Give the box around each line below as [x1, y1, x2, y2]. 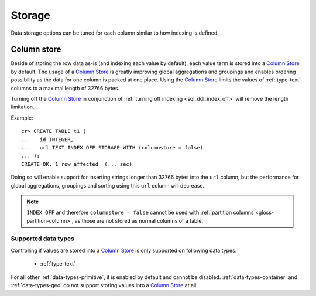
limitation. [11, 103, 35, 111]
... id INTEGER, [21, 136, 74, 143]
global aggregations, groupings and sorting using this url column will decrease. [11, 182, 205, 189]
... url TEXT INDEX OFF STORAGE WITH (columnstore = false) [21, 144, 204, 151]
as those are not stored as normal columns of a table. [74, 217, 204, 224]
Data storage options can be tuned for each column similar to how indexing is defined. [11, 29, 219, 36]
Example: [11, 114, 33, 121]
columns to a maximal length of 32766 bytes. [11, 84, 120, 91]
